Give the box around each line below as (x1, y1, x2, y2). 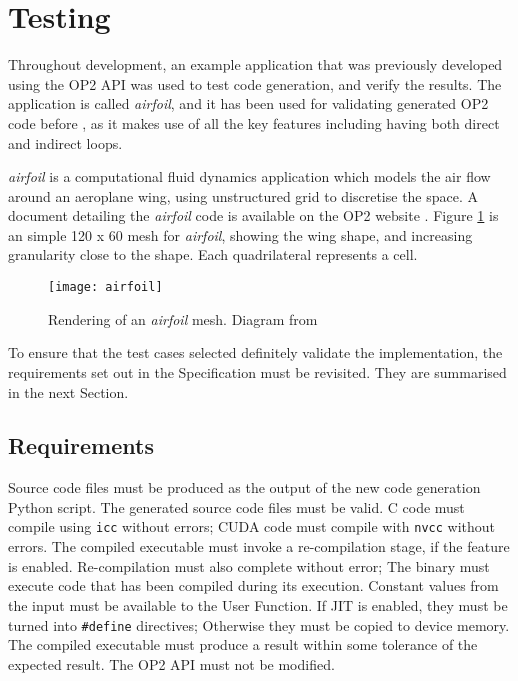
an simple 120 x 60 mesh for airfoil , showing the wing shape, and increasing (8, 224, 473, 245)
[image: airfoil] (48, 280, 163, 295)
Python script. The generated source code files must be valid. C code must (8, 496, 465, 517)
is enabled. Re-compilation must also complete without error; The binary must (8, 555, 490, 576)
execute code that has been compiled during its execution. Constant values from (8, 575, 499, 596)
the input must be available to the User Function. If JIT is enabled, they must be (8, 594, 508, 615)
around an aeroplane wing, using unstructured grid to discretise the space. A (8, 185, 479, 206)
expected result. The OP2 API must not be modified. (8, 653, 335, 674)
